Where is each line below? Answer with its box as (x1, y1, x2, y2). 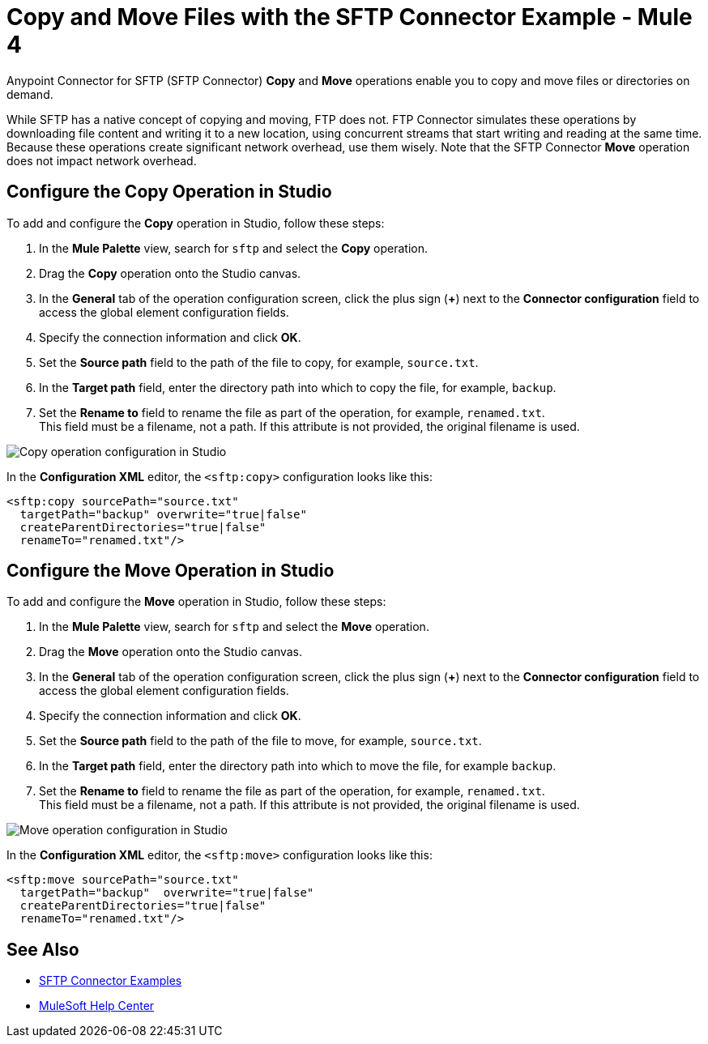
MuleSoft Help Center (39, 999, 155, 1013)
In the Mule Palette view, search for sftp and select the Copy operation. (39, 241, 429, 255)
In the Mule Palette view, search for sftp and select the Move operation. (39, 620, 429, 634)
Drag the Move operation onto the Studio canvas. (39, 645, 303, 659)
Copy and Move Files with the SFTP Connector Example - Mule (6, 3, 693, 31)
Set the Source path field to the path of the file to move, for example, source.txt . (39, 734, 482, 748)
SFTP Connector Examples (39, 974, 182, 988)
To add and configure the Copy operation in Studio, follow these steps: (6, 215, 385, 230)
